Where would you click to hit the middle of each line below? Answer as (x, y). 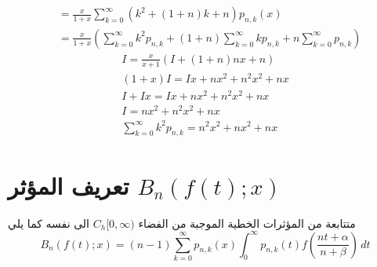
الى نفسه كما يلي (49, 223)
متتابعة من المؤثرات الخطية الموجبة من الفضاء (247, 223)
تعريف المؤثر (69, 185)
